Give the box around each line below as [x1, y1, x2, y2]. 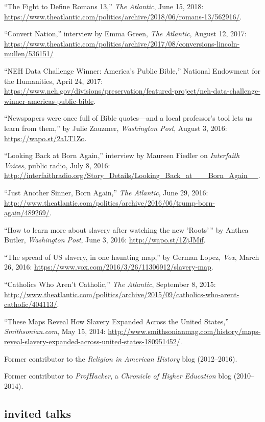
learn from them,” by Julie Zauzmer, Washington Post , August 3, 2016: [4, 122, 227, 133]
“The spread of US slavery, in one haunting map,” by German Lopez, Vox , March [4, 251, 259, 262]
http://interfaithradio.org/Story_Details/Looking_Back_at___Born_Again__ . [4, 170, 260, 181]
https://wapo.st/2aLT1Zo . [4, 132, 87, 143]
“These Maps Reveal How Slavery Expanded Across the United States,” [4, 316, 229, 326]
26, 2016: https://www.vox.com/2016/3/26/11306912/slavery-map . [4, 261, 213, 272]
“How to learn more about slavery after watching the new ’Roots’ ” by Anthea [4, 224, 249, 235]
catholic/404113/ [4, 299, 57, 309]
